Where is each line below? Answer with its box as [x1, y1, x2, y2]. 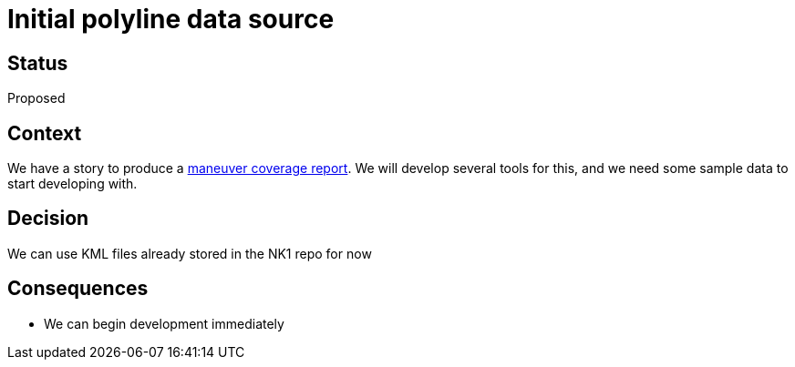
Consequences [7, 277, 149, 301]
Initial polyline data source [7, 4, 335, 35]
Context [7, 121, 82, 145]
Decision [7, 207, 89, 230]
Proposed [7, 90, 66, 107]
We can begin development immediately [44, 315, 284, 331]
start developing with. [7, 176, 138, 192]
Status [7, 51, 68, 75]
